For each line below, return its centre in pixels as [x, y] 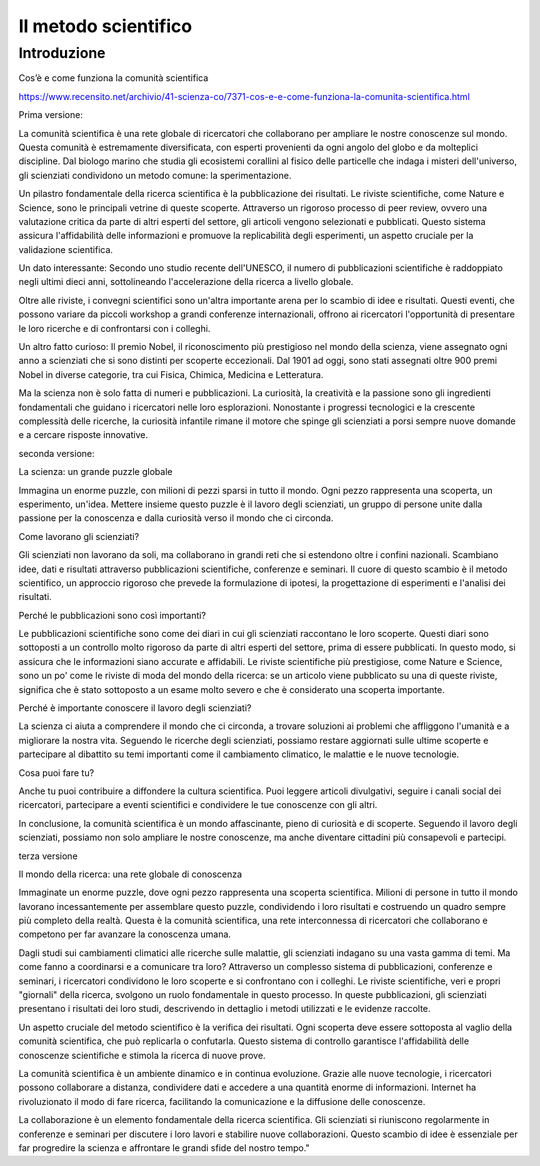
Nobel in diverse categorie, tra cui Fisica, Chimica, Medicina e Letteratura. [171, 374]
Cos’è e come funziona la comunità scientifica [113, 78]
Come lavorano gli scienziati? [79, 536]
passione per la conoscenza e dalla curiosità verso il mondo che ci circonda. [176, 518]
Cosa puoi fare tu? [56, 772]
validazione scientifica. [66, 249]
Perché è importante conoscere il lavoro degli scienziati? [135, 708]
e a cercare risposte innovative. [83, 435]
